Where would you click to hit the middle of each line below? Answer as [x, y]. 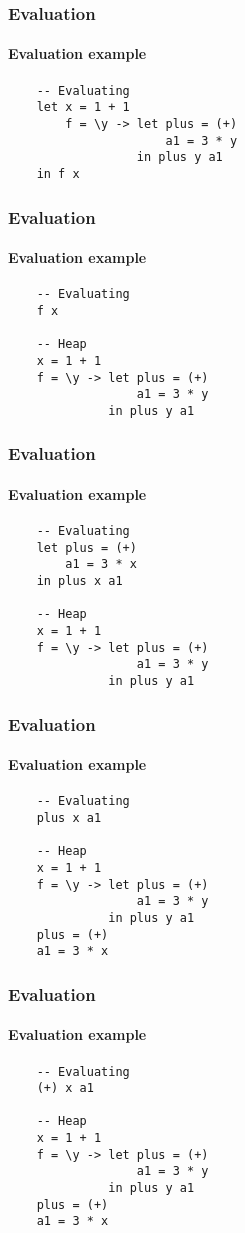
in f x [58, 173]
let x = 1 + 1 [83, 107]
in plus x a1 [79, 581]
